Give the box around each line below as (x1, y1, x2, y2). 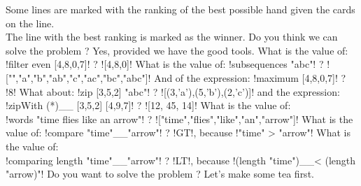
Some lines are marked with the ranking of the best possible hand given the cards (6, 2, 355, 16)
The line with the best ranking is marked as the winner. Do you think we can (6, 29, 338, 44)
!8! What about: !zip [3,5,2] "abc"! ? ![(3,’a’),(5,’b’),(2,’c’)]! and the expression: (6, 84, 340, 99)
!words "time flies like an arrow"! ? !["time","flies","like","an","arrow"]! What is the (6, 111, 353, 126)
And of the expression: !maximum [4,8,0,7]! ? (154, 70, 346, 85)
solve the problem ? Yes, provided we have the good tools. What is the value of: (6, 43, 348, 57)
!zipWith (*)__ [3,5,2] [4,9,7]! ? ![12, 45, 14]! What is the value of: (6, 98, 291, 113)
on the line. (6, 15, 55, 30)
